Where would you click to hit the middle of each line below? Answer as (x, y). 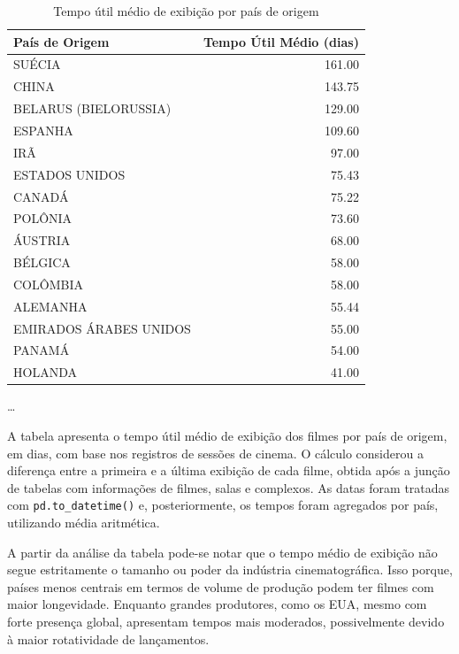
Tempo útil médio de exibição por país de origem (186, 11)
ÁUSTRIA (42, 240)
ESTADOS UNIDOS (69, 174)
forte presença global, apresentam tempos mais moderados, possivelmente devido (226, 621)
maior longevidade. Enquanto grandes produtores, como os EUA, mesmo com (217, 604)
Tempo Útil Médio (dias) (281, 41)
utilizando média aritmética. (84, 522)
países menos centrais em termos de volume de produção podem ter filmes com (221, 586)
